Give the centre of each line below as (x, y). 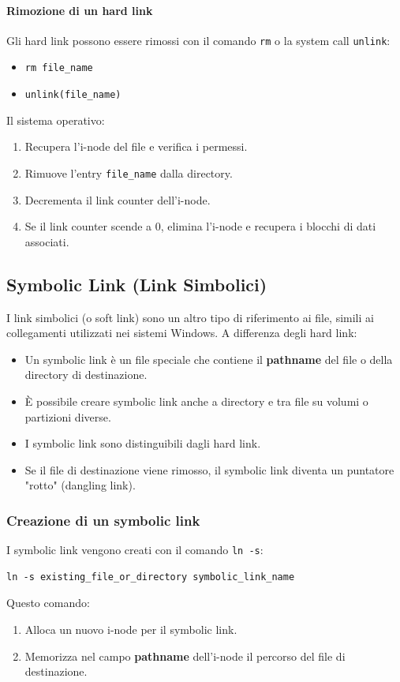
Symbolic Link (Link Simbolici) (137, 284)
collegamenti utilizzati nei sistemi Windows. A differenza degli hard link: (182, 333)
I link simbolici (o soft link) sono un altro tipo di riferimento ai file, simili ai (190, 317)
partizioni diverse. (68, 416)
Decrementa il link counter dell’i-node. (118, 199)
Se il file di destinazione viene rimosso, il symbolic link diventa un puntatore (209, 469)
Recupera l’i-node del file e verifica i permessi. (136, 146)
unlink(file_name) (73, 95)
